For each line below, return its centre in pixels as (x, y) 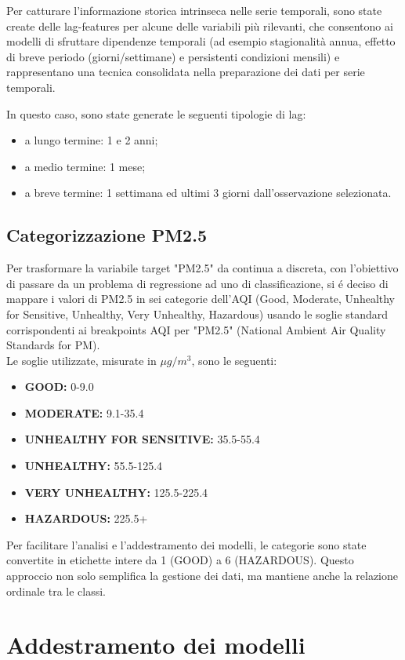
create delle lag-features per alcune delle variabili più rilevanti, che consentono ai (200, 26)
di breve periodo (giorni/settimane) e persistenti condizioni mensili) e (173, 56)
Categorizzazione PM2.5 (107, 235)
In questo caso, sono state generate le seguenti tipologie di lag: (156, 113)
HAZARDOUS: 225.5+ (86, 518)
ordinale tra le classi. (56, 591)
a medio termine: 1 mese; (85, 166)
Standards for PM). (53, 345)
